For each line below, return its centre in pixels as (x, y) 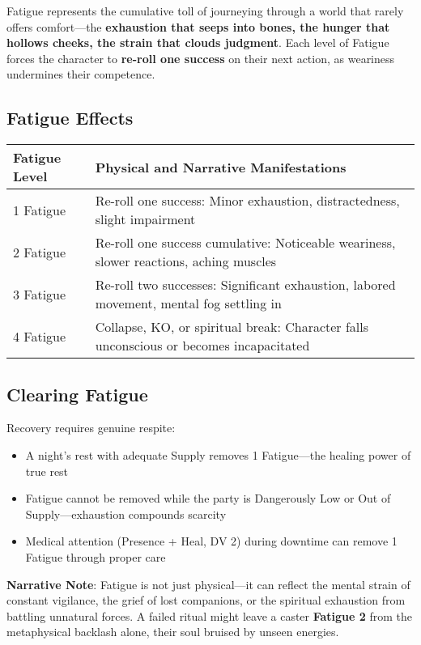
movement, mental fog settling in (188, 303)
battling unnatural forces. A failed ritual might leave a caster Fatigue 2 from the (210, 615)
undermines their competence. (81, 74)
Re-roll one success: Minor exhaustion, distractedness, (247, 201)
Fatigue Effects (70, 118)
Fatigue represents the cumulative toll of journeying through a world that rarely (205, 11)
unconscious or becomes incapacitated (202, 346)
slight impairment (145, 219)
